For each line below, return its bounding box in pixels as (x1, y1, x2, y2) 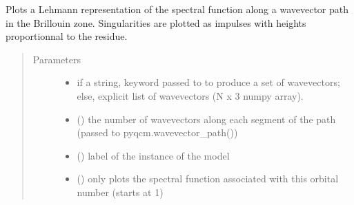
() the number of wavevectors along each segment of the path (77, 111, 336, 126)
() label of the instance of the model (77, 148, 230, 162)
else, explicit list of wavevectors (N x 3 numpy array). (77, 88, 304, 102)
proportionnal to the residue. (6, 29, 128, 43)
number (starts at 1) (77, 184, 164, 199)
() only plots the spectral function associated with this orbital (77, 171, 339, 186)
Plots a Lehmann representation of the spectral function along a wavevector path (6, 2, 348, 16)
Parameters (32, 52, 81, 66)
